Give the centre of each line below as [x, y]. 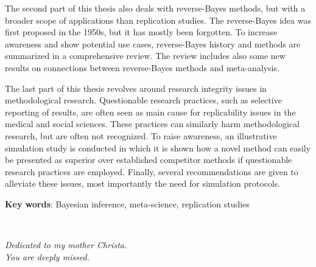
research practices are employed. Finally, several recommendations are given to [152, 171]
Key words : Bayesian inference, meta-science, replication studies [127, 203]
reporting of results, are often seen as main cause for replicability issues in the [150, 112]
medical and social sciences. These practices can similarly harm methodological [152, 124]
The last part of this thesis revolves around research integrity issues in [136, 88]
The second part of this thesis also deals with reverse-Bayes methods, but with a [155, 8]
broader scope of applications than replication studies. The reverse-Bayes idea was [158, 20]
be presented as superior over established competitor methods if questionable [149, 160]
